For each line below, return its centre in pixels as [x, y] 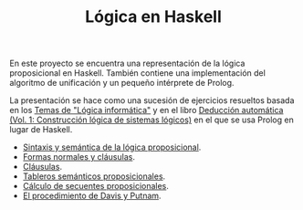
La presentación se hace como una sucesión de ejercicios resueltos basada [152, 100]
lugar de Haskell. [41, 130]
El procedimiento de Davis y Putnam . [92, 196]
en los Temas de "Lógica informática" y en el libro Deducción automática [146, 110]
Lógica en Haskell [153, 17]
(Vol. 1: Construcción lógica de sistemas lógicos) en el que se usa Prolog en [151, 120]
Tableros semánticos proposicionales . [94, 176]
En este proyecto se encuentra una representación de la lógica [127, 63]
